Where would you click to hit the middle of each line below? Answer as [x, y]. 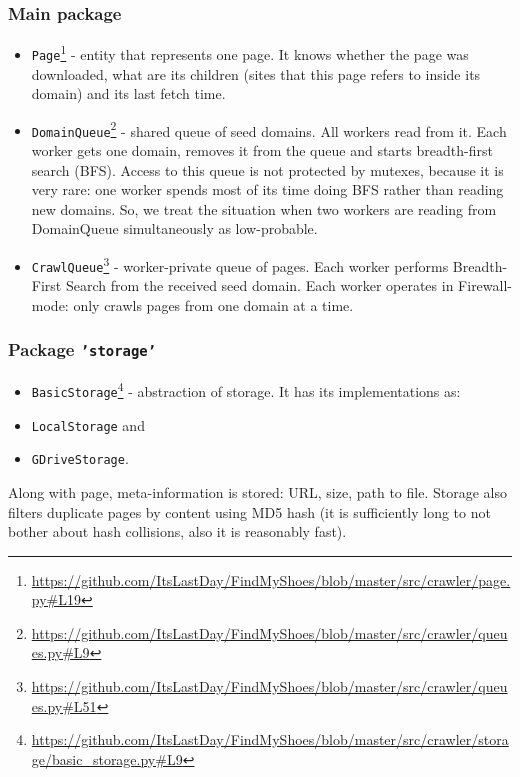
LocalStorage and [88, 424]
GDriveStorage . [80, 458]
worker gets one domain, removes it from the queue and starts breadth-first [262, 150]
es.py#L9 [60, 652]
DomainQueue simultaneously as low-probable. [174, 228]
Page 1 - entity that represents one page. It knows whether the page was [250, 52]
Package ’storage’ [82, 349]
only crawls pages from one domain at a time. [213, 304]
